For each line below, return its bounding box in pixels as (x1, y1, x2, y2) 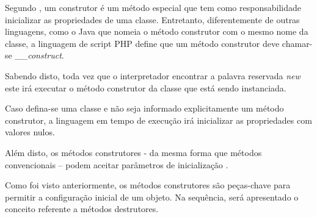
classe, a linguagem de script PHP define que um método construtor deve (5, 37, 280, 49)
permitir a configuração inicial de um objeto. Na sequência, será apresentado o (5, 190, 299, 203)
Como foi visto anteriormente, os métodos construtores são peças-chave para (5, 179, 291, 191)
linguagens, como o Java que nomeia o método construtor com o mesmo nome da (5, 25, 308, 38)
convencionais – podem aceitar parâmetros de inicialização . (5, 158, 228, 171)
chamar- (282, 37, 313, 49)
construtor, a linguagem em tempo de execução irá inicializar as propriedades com (5, 113, 312, 126)
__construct (15, 49, 62, 62)
